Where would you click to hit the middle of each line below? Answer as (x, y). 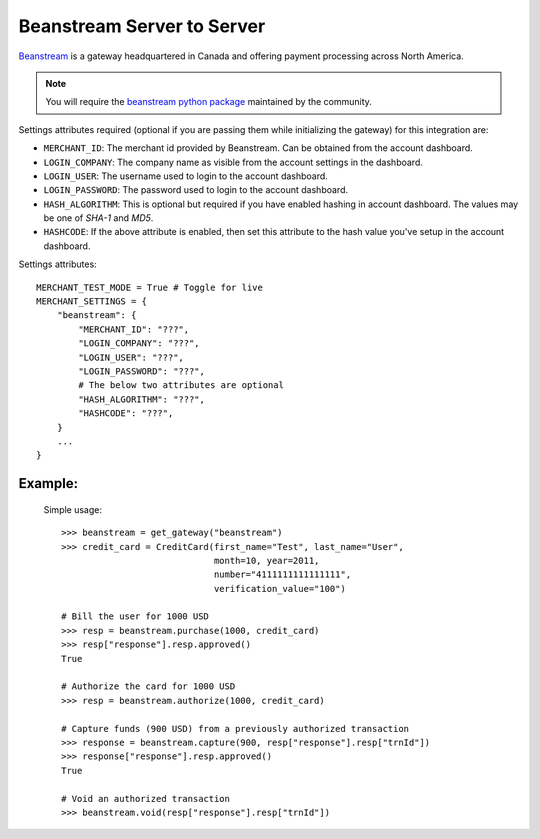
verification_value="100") (280, 588)
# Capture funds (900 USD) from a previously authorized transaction (235, 728)
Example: (48, 483)
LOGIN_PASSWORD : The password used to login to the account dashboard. (196, 190)
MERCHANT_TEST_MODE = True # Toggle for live (150, 287)
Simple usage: (73, 509)
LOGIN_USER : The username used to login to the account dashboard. (186, 176)
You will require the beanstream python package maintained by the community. (208, 102)
